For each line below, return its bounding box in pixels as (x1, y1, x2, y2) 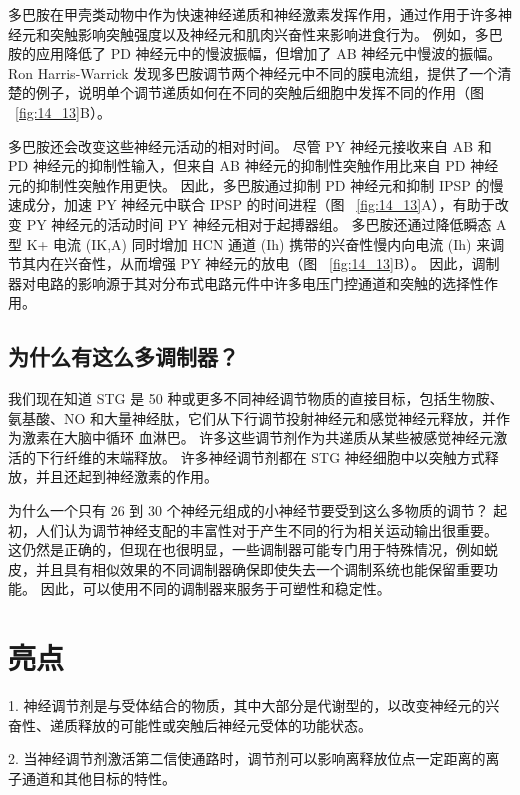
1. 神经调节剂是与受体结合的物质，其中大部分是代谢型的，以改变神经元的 (8, 695, 486, 716)
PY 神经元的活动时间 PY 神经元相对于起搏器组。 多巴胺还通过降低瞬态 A (26, 213, 507, 234)
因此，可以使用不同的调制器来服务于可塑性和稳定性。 (40, 578, 391, 599)
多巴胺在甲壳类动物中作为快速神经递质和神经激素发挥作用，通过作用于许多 (8, 4, 498, 24)
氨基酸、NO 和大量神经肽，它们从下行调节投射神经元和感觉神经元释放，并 (8, 407, 497, 428)
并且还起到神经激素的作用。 (35, 466, 218, 487)
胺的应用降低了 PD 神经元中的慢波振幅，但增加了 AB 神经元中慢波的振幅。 (8, 43, 502, 64)
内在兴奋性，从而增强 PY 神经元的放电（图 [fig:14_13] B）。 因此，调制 (35, 253, 500, 274)
